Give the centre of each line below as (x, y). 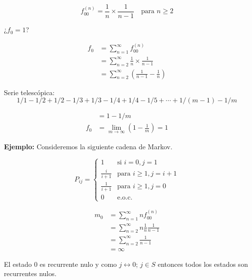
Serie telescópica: (29, 92)
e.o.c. (125, 198)
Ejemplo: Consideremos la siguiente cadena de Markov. (88, 146)
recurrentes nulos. (30, 273)
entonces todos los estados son (203, 264)
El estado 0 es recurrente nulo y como (61, 264)
